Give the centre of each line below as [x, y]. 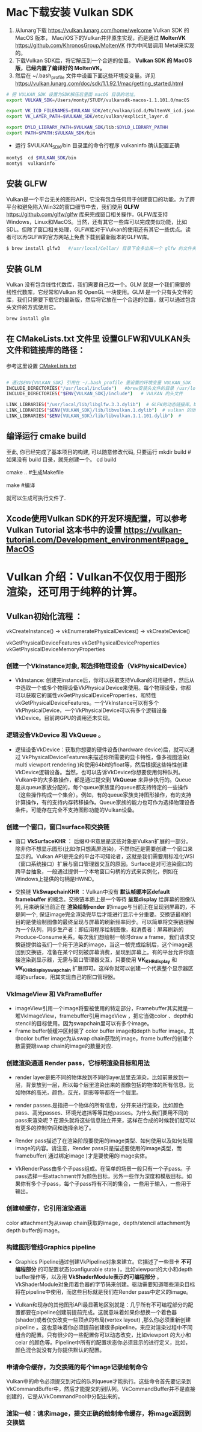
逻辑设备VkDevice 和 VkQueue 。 [55, 735]
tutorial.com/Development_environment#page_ [97, 540]
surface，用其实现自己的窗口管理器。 [72, 977]
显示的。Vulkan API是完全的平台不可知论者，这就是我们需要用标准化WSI [104, 856]
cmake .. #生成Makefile [35, 472]
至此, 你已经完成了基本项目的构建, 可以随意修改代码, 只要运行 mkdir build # [99, 452]
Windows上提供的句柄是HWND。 [56, 879]
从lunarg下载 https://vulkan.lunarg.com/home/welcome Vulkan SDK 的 [102, 30]
